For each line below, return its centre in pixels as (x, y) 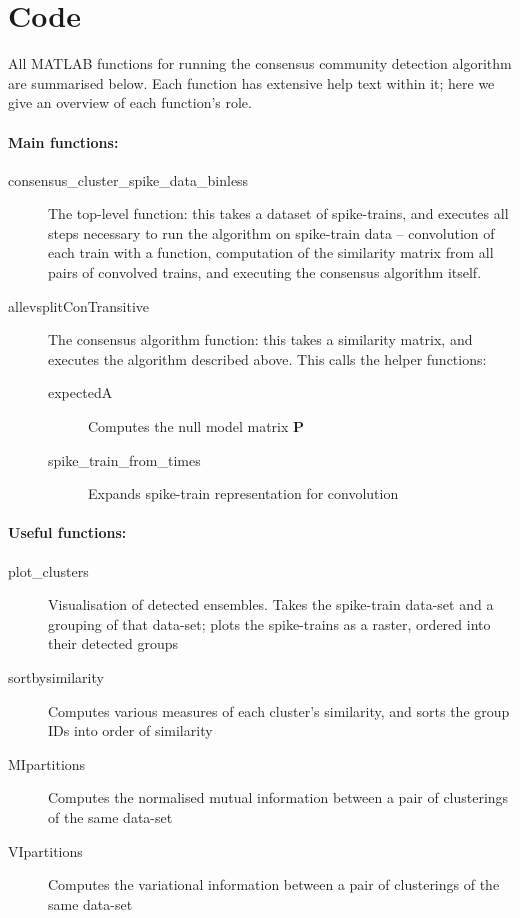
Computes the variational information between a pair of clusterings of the (274, 884)
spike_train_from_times (124, 459)
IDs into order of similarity (130, 730)
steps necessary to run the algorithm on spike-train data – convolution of (271, 232)
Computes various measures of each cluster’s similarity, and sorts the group (279, 710)
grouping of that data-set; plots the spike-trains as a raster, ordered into (269, 623)
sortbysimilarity (56, 677)
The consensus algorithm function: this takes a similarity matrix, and (260, 339)
